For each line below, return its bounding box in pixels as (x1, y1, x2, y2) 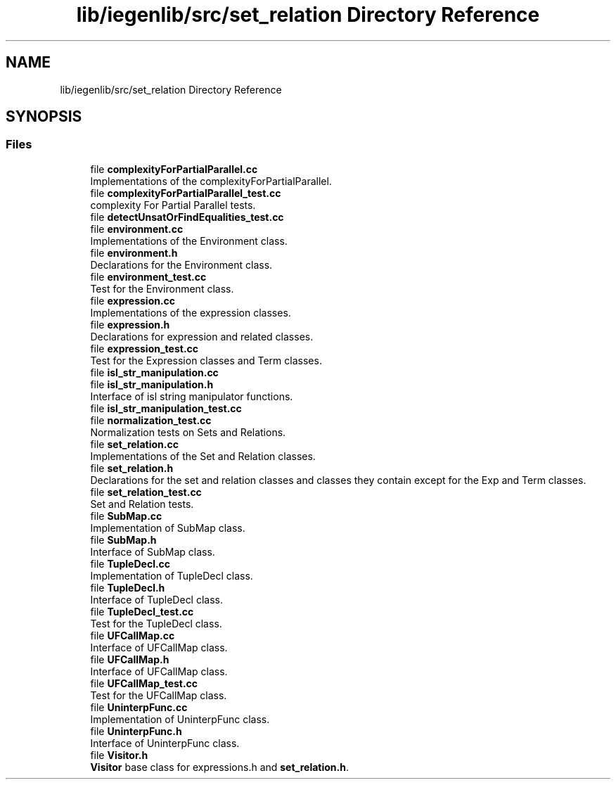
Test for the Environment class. (90, 282, 234, 295)
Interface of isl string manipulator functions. (90, 390, 293, 402)
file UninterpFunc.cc (90, 701, 188, 713)
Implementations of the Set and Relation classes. (90, 449, 316, 462)
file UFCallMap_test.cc (90, 677, 198, 689)
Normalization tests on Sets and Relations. (90, 426, 286, 438)
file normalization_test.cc (90, 414, 212, 426)
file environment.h (90, 246, 178, 259)
